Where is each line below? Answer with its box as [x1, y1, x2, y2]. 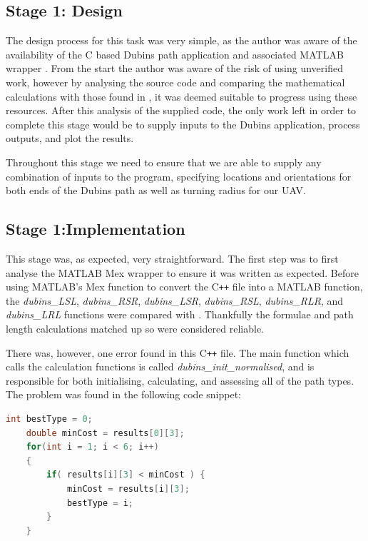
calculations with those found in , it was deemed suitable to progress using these [6, 89, 357, 103]
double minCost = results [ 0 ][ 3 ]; [26, 428, 185, 438]
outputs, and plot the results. [6, 131, 134, 146]
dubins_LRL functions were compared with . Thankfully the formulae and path [6, 307, 354, 322]
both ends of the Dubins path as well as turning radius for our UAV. [6, 183, 306, 198]
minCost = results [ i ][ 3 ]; [66, 483, 190, 494]
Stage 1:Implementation [6, 218, 185, 240]
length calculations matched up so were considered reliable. [6, 320, 264, 335]
